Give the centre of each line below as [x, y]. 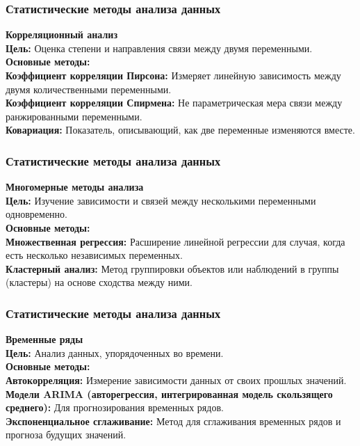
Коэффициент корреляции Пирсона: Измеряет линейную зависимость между [173, 75]
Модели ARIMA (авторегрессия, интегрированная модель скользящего [169, 393]
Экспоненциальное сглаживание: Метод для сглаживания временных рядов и [173, 421]
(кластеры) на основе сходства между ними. [99, 282]
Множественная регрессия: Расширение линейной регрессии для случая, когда [175, 241]
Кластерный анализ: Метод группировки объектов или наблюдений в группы [172, 268]
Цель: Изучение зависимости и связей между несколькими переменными [161, 200]
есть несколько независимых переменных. [94, 255]
